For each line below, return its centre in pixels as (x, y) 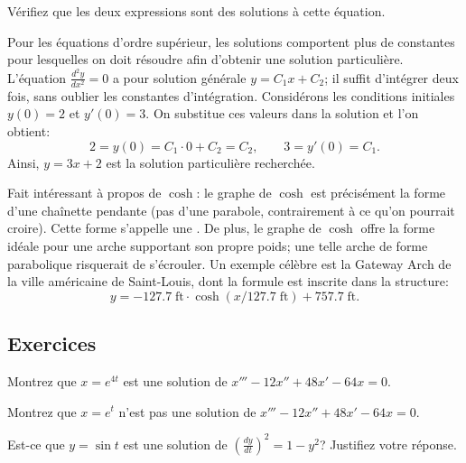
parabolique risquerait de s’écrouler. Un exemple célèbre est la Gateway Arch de (229, 263)
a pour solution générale (179, 77)
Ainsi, (23, 162)
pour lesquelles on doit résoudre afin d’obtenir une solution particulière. (205, 59)
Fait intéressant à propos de (84, 193)
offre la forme (398, 228)
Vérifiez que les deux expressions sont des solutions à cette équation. (196, 11)
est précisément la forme (378, 193)
